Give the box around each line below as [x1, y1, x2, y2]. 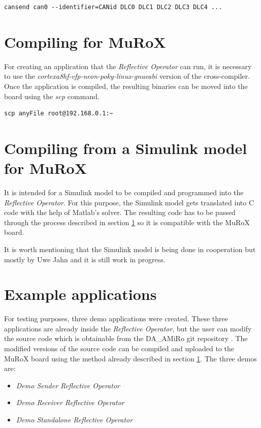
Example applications [4, 284, 157, 304]
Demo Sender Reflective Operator [16, 380, 120, 390]
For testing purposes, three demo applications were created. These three [4, 313, 228, 324]
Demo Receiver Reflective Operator [16, 397, 124, 408]
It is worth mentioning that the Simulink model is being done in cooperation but [4, 243, 256, 254]
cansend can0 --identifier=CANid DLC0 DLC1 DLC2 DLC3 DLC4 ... [4, 4, 222, 11]
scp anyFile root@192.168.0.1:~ [4, 110, 113, 117]
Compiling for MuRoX [4, 31, 166, 52]
